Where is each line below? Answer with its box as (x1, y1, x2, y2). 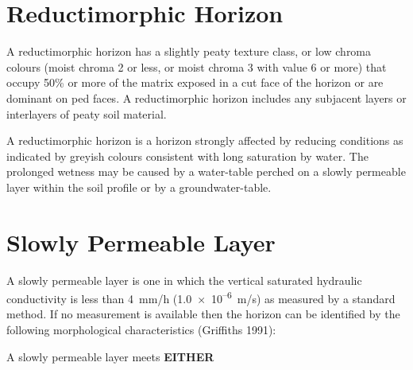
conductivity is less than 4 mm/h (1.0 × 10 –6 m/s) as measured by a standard (6, 288, 396, 306)
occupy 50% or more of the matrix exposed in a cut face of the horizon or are (6, 74, 384, 91)
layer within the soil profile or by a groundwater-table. (6, 178, 272, 195)
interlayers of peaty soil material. (6, 105, 167, 122)
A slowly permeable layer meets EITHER (6, 348, 214, 364)
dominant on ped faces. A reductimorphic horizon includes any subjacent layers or (6, 89, 407, 106)
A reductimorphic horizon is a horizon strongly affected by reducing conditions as (6, 132, 403, 149)
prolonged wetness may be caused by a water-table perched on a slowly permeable (6, 163, 406, 180)
